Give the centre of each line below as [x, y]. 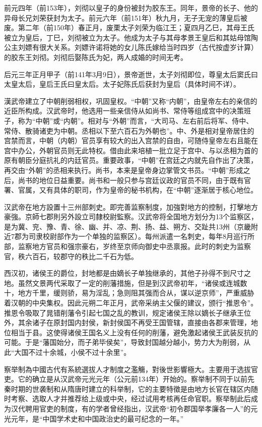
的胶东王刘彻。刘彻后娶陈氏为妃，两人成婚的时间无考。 [96, 57]
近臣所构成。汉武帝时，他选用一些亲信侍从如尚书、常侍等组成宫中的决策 [124, 111]
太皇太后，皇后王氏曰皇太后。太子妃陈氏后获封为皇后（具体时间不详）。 [122, 84]
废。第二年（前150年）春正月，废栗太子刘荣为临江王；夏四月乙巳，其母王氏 [129, 27]
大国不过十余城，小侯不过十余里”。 [73, 352]
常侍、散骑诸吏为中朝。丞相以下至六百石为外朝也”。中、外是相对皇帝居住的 [129, 130]
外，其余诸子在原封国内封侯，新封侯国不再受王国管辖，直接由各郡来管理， [127, 322]
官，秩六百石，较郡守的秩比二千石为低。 [71, 256]
